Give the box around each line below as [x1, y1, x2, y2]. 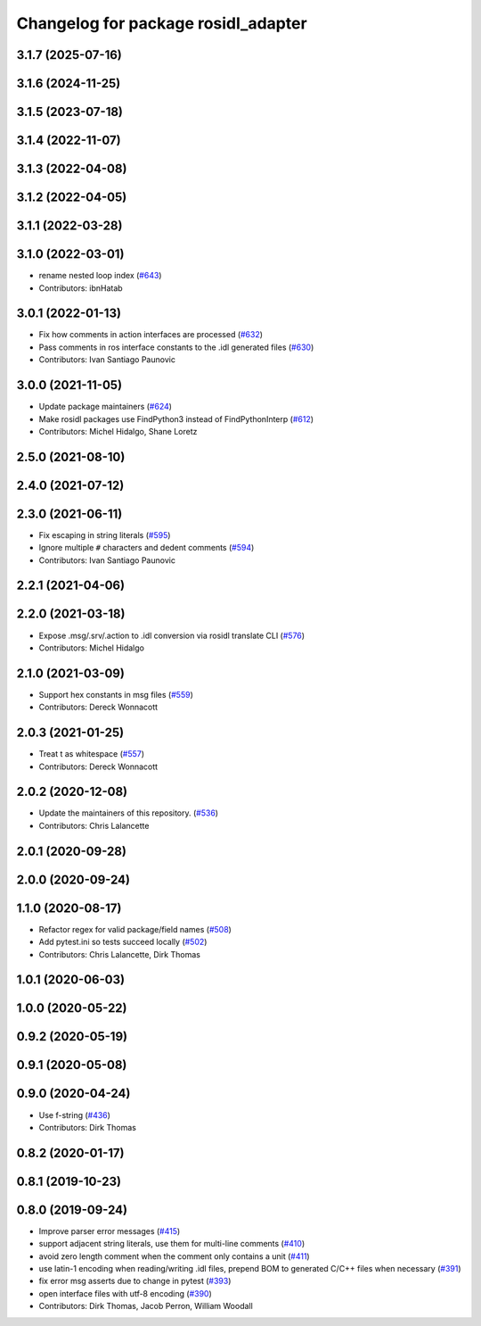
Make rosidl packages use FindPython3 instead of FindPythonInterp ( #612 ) [38, 413, 314, 424]
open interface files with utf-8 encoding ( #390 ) [38, 1288, 213, 1298]
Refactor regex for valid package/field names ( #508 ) [38, 924, 232, 934]
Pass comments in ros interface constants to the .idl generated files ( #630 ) [38, 342, 314, 352]
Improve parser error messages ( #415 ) [38, 1225, 181, 1236]
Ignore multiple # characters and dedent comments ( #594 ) [38, 543, 255, 553]
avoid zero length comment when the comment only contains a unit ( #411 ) [38, 1250, 311, 1262]
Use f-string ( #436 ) [38, 1109, 111, 1120]
